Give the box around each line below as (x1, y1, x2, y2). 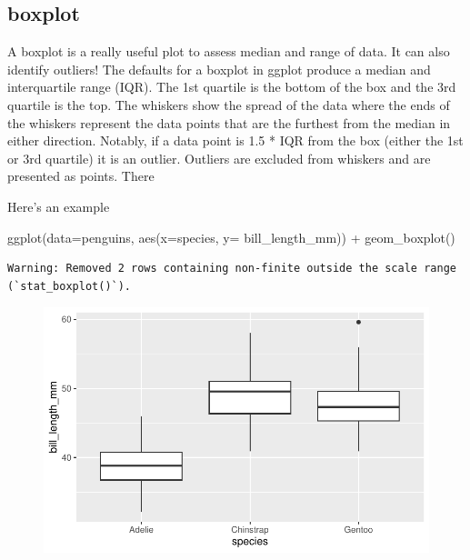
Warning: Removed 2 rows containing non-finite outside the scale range (7, 262, 456, 275)
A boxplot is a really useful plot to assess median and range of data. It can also (7, 42, 450, 61)
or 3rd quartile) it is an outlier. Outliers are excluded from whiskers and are (7, 148, 431, 167)
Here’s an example (7, 196, 110, 215)
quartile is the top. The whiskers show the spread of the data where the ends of (7, 95, 450, 114)
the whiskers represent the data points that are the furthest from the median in (7, 113, 451, 132)
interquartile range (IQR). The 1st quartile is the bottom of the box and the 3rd (7, 77, 456, 96)
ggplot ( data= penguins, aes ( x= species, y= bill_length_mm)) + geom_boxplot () (7, 227, 455, 246)
